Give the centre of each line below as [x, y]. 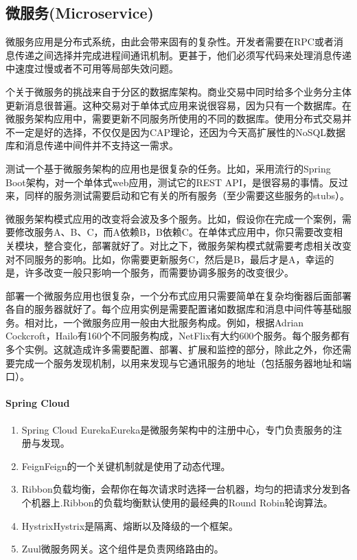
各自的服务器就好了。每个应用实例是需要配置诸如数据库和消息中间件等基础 [174, 309]
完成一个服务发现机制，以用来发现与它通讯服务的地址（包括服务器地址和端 [183, 362]
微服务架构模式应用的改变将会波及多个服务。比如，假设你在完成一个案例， [174, 218]
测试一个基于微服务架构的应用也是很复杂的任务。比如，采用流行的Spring [168, 168]
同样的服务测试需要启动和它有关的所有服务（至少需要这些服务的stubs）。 [187, 195]
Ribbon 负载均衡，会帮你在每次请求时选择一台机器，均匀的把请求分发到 [181, 489]
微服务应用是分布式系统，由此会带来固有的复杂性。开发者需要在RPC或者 [170, 42]
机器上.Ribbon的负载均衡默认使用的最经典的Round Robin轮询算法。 [182, 503]
